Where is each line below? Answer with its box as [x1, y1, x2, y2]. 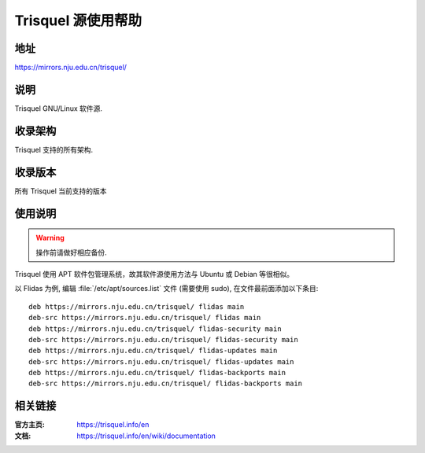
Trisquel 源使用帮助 [14, 12, 142, 29]
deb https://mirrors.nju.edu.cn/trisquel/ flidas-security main [28, 324, 283, 333]
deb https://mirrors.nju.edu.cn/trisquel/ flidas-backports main [28, 368, 286, 377]
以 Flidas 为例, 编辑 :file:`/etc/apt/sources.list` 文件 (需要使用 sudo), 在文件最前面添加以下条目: [14, 284, 319, 293]
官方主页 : [14, 420, 45, 429]
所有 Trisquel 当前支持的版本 [14, 186, 107, 196]
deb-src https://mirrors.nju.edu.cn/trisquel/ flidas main [28, 313, 261, 322]
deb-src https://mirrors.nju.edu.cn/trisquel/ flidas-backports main [28, 379, 303, 389]
